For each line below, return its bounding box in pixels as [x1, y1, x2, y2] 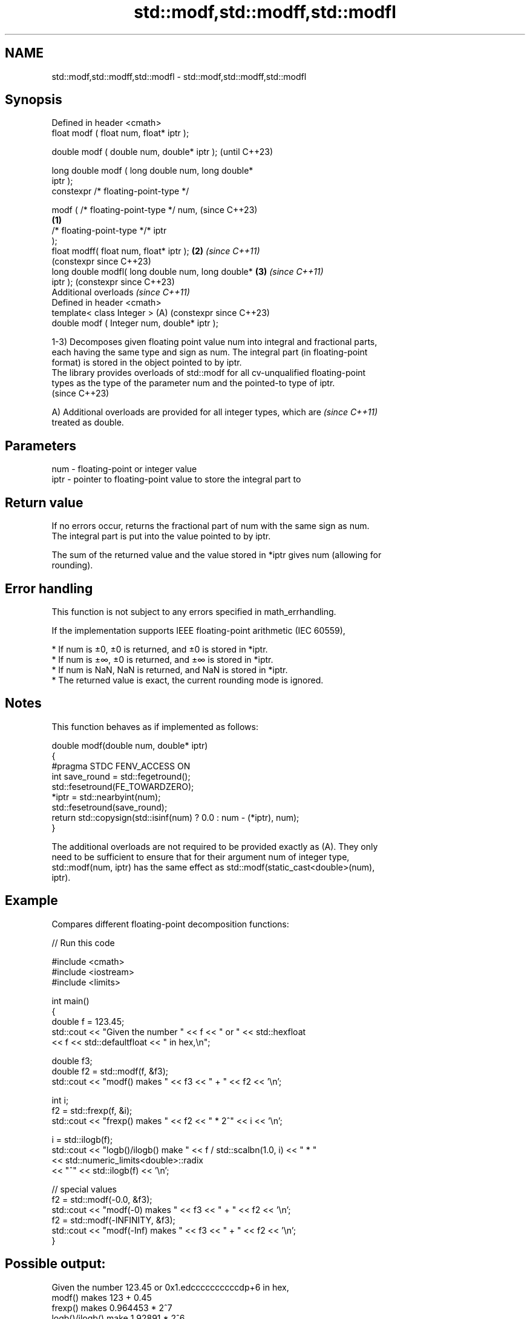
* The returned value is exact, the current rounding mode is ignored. [51, 674, 324, 685]
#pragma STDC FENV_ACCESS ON [51, 760, 191, 771]
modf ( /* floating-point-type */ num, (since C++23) [51, 205, 258, 215]
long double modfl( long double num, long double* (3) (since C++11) [51, 266, 324, 277]
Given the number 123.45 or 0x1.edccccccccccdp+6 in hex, [51, 1281, 289, 1292]
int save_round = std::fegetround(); [51, 771, 191, 781]
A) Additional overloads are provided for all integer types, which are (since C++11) [51, 407, 378, 418]
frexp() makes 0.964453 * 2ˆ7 [51, 1302, 172, 1313]
